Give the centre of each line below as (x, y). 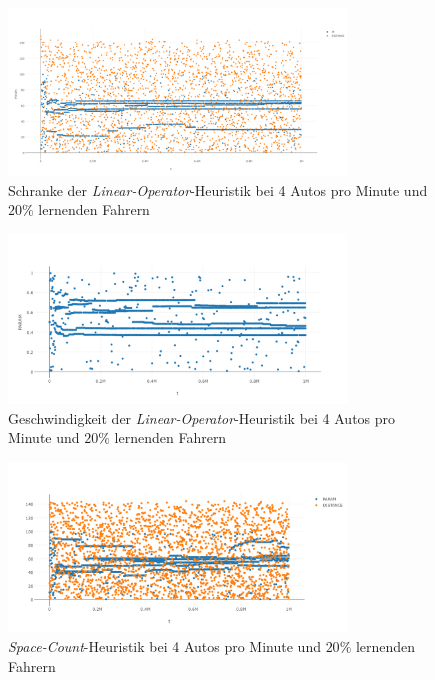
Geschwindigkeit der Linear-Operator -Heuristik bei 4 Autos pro (202, 417)
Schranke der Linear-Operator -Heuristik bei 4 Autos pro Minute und (218, 189)
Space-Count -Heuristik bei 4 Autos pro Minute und (164, 645)
